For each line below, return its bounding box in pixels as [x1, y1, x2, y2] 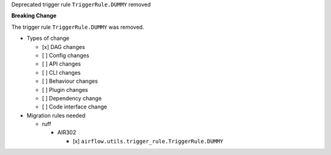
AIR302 [57, 129, 77, 136]
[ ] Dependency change [42, 94, 102, 102]
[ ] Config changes [42, 51, 89, 59]
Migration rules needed [26, 112, 86, 119]
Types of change [26, 34, 70, 42]
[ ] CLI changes [42, 69, 81, 76]
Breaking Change [11, 12, 57, 20]
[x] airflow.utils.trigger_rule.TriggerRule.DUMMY [72, 137, 224, 145]
